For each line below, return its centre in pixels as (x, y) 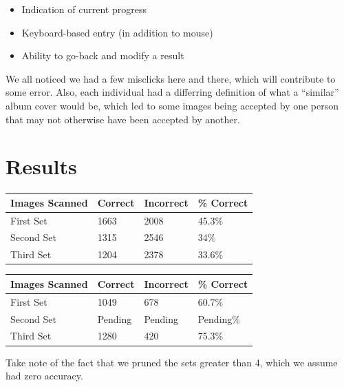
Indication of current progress (84, 9)
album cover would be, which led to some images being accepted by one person (172, 105)
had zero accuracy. (44, 376)
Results (41, 166)
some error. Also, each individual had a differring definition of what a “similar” (172, 92)
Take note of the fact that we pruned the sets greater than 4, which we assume (172, 362)
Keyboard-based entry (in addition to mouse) (117, 32)
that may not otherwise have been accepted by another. (123, 119)
